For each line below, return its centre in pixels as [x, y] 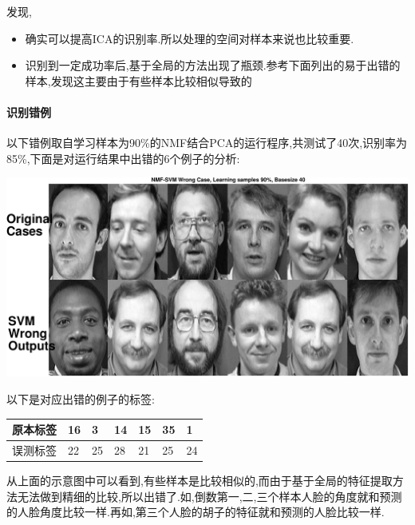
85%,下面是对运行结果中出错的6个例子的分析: [123, 158]
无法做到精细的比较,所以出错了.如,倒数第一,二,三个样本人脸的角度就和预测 [209, 496]
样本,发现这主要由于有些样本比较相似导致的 [138, 80]
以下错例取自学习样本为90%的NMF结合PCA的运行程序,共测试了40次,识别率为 [207, 143]
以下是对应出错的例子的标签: [81, 399]
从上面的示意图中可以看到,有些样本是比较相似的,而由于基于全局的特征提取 [200, 481]
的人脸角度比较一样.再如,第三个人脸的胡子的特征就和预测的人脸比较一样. [196, 512]
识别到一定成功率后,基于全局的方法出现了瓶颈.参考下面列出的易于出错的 [213, 65]
